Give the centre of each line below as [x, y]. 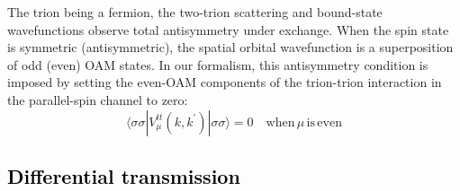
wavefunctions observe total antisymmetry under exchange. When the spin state [228, 29]
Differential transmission [124, 175]
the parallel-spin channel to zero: [98, 99]
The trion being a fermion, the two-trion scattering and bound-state [195, 12]
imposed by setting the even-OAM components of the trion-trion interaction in [225, 82]
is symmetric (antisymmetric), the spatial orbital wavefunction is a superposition [230, 47]
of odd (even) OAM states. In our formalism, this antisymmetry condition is [218, 64]
